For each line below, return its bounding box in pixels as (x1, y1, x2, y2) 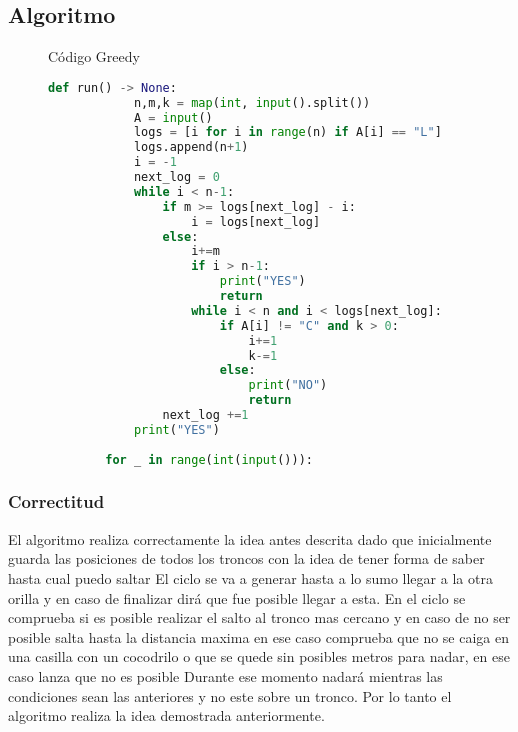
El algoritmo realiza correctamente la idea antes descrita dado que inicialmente (8, 528, 492, 549)
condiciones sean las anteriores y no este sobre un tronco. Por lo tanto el (8, 685, 452, 706)
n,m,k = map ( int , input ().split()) (133, 95, 371, 110)
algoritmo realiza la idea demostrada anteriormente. (8, 705, 325, 726)
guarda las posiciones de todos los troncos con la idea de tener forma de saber (8, 548, 485, 569)
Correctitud (8, 489, 105, 514)
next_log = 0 (133, 170, 220, 185)
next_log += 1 (162, 408, 249, 423)
